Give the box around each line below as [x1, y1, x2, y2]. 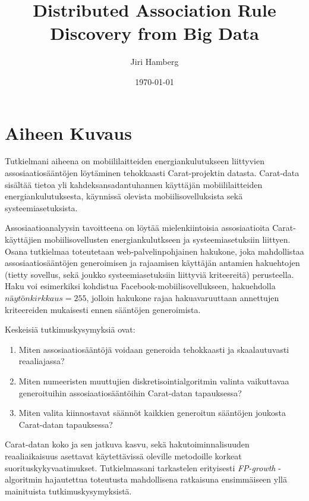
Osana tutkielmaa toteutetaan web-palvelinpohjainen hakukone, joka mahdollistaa [5, 245, 304, 257]
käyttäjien [5, 233, 42, 245]
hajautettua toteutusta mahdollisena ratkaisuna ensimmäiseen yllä [45, 473, 287, 486]
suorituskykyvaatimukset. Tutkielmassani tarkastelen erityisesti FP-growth [5, 461, 276, 474]
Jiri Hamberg [130, 55, 179, 68]
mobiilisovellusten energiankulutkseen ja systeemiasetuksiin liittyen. [44, 233, 291, 245]
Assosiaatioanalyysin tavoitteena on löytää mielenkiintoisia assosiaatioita [5, 221, 270, 234]
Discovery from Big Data [50, 21, 259, 45]
